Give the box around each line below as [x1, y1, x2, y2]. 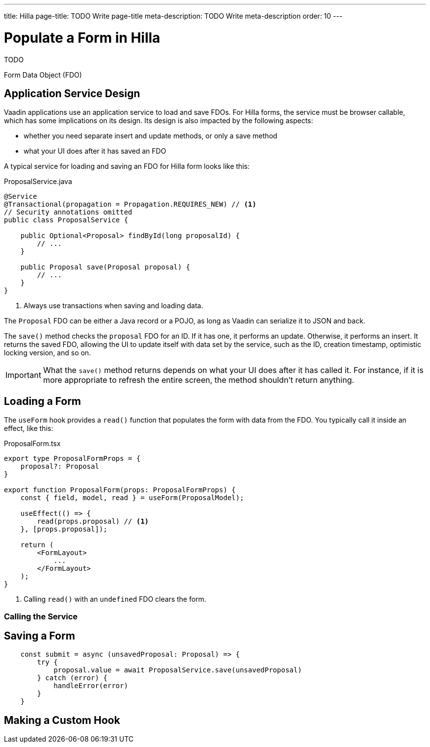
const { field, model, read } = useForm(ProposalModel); [20, 494, 244, 502]
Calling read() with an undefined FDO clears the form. [24, 595, 207, 604]
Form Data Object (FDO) [4, 70, 82, 79]
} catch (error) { [37, 674, 107, 682]
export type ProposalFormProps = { [4, 454, 141, 463]
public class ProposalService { [4, 216, 128, 224]
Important [5, 370, 41, 380]
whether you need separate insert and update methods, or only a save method [24, 132, 277, 140]
